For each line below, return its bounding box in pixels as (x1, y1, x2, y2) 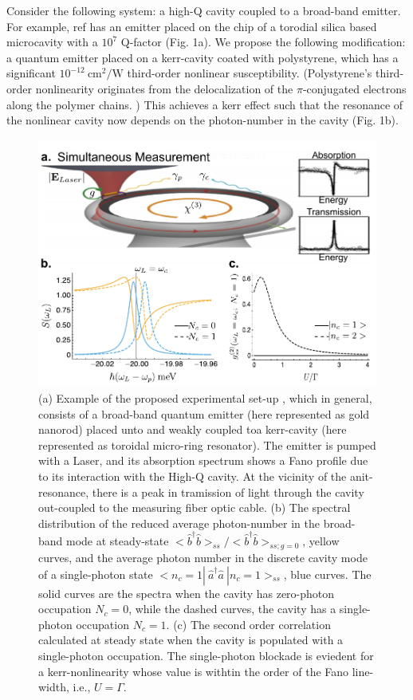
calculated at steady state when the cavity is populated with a (38, 631, 344, 648)
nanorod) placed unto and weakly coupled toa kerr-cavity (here (38, 421, 347, 438)
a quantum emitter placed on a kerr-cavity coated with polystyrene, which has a (6, 49, 399, 65)
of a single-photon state (38, 565, 153, 582)
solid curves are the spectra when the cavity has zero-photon (38, 584, 335, 601)
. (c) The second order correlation (166, 615, 331, 632)
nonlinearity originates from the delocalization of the (35, 80, 293, 96)
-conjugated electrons (302, 80, 407, 96)
